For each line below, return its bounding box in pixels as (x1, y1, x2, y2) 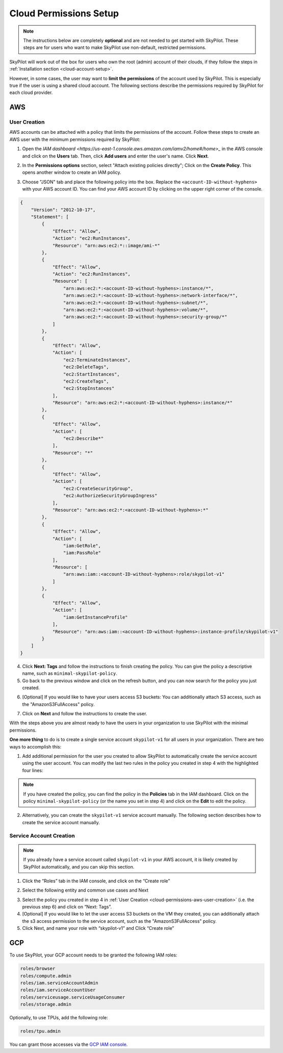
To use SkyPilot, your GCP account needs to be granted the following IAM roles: (9, 952, 177, 958)
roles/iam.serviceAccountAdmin (20, 980, 99, 986)
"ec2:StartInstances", (63, 371, 120, 377)
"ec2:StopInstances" (63, 386, 115, 391)
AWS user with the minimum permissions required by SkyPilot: (9, 136, 140, 143)
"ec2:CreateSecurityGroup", (63, 485, 134, 492)
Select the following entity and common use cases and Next (22, 887, 149, 894)
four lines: (22, 767, 43, 774)
